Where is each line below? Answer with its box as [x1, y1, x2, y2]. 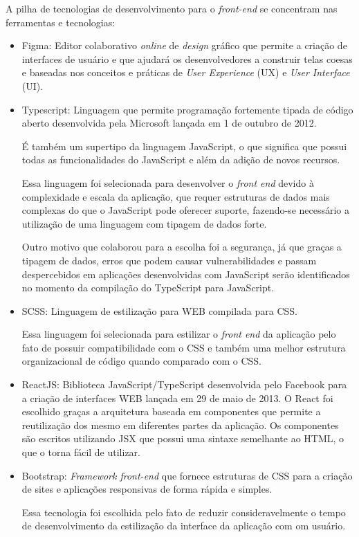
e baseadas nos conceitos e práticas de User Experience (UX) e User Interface [21, 65, 350, 80]
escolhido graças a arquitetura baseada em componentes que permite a [21, 404, 321, 419]
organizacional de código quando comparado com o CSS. [21, 354, 262, 368]
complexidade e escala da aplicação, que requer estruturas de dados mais [21, 189, 330, 203]
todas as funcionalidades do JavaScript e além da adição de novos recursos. [21, 152, 340, 167]
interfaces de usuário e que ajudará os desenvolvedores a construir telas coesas [21, 51, 353, 66]
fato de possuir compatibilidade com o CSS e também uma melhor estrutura [21, 340, 346, 354]
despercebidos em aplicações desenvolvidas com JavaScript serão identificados [21, 266, 350, 281]
